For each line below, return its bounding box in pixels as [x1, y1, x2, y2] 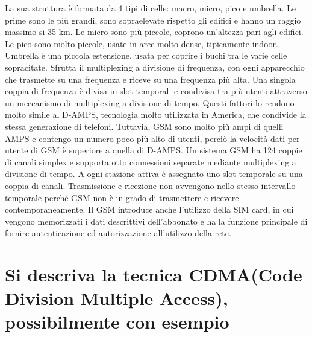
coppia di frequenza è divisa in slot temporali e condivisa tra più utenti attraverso [5, 85, 307, 97]
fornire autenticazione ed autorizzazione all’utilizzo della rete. [5, 226, 231, 239]
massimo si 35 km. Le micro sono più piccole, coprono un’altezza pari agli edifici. [5, 25, 304, 38]
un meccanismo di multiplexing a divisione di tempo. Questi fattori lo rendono [5, 96, 295, 109]
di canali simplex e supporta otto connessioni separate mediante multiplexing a [5, 155, 296, 168]
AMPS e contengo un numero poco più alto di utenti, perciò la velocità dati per [5, 132, 300, 144]
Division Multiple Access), [5, 286, 228, 310]
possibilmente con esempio [5, 309, 229, 334]
